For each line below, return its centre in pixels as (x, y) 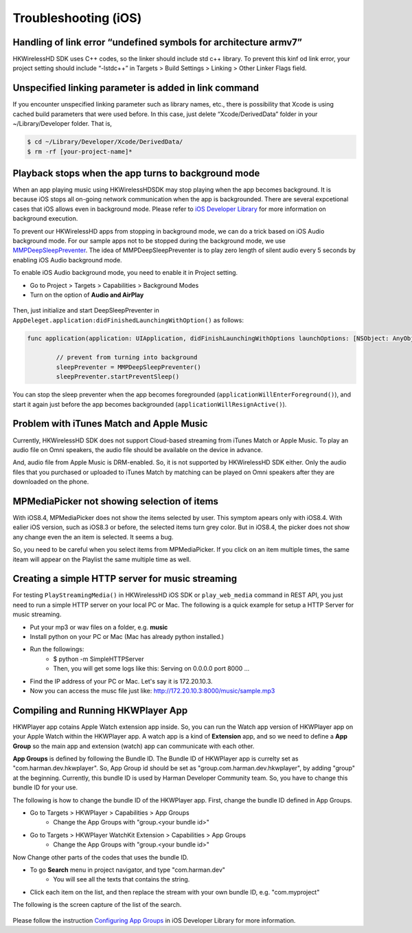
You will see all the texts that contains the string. (122, 879)
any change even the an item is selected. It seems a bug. (93, 537)
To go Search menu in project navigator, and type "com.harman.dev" (128, 870)
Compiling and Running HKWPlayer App (100, 710)
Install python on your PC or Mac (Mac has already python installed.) (127, 637)
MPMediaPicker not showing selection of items (116, 501)
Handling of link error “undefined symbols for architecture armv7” (157, 42)
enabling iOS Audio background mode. (68, 260)
